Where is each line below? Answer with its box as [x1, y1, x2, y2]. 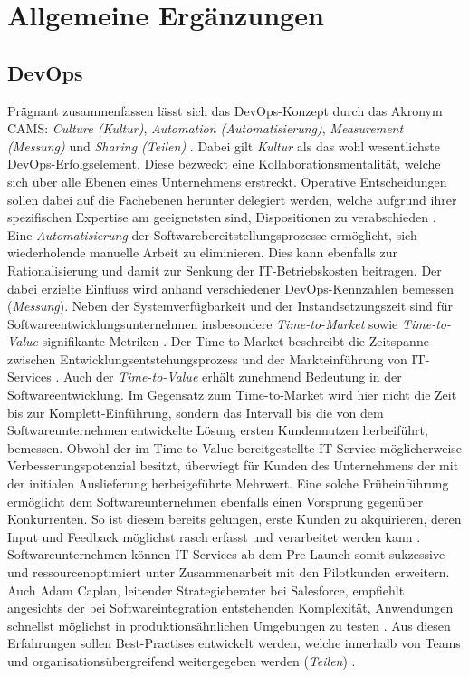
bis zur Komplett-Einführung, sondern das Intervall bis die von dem [7, 402, 384, 421]
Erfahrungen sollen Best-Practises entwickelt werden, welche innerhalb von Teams [7, 633, 461, 653]
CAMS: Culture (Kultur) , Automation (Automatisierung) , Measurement [7, 119, 404, 138]
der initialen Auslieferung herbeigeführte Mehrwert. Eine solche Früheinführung [7, 474, 449, 493]
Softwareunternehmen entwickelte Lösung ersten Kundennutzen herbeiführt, [7, 421, 428, 440]
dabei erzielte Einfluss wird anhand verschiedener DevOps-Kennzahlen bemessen [7, 278, 454, 297]
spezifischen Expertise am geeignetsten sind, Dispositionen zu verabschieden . [7, 208, 436, 227]
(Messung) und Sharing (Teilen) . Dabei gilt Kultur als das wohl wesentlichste [7, 136, 440, 155]
